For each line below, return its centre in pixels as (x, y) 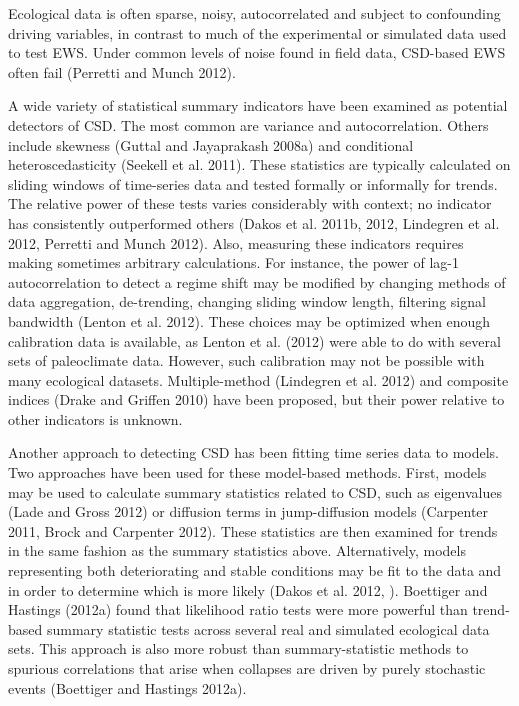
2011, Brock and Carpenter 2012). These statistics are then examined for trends (253, 530)
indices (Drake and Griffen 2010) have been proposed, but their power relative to (256, 399)
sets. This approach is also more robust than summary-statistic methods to (238, 648)
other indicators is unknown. (95, 418)
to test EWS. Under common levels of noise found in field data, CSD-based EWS (257, 52)
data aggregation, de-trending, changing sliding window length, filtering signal (247, 301)
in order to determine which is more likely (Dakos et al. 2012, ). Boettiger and (248, 589)
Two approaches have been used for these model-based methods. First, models (247, 472)
